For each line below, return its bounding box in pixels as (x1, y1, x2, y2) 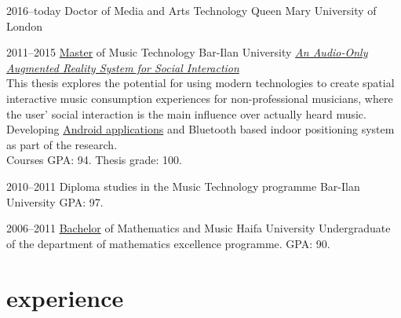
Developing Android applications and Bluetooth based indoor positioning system (6, 121, 395, 137)
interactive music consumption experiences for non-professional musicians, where (6, 90, 393, 106)
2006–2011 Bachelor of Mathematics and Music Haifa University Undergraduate (6, 220, 391, 236)
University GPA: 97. (6, 193, 104, 210)
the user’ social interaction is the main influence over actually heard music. (6, 105, 366, 122)
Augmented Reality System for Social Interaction (6, 59, 239, 75)
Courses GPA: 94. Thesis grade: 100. (6, 152, 182, 168)
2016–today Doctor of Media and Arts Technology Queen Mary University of (6, 2, 377, 18)
